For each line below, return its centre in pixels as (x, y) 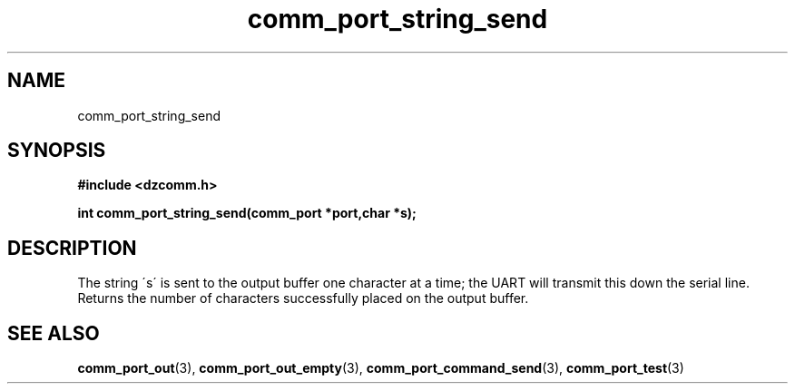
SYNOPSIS (57, 151)
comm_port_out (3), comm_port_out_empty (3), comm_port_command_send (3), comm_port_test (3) (381, 368)
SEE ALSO (54, 333)
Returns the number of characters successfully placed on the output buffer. (303, 298)
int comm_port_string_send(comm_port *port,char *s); (247, 213)
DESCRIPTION (72, 248)
